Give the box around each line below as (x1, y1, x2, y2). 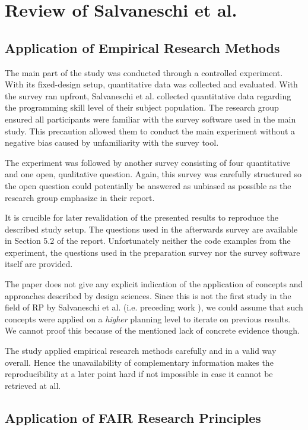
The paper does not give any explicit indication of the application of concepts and (5, 278, 303, 290)
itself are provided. (5, 258, 73, 270)
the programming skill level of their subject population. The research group (5, 101, 279, 114)
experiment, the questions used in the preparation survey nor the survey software (5, 246, 300, 258)
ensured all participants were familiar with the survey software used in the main (5, 112, 296, 125)
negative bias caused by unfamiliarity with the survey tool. (5, 136, 219, 149)
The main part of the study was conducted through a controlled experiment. (5, 66, 283, 79)
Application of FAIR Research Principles (5, 408, 261, 426)
